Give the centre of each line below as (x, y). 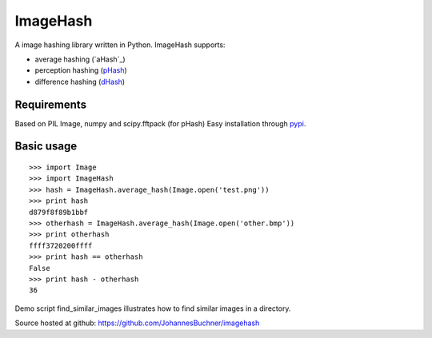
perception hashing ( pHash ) (81, 70)
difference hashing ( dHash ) (80, 82)
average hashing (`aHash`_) (80, 59)
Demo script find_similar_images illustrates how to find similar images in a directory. (153, 308)
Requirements (51, 104)
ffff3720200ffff (61, 245)
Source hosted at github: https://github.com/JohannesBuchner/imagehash (137, 323)
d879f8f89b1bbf (59, 212)
